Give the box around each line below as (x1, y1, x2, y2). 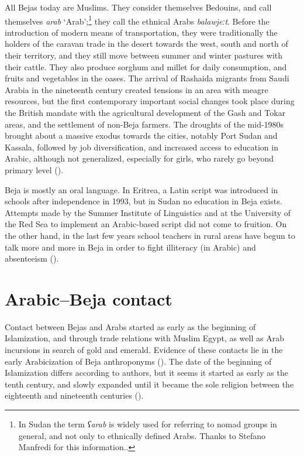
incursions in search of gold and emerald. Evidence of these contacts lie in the (5, 344, 283, 356)
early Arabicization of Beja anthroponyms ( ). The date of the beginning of (5, 355, 272, 367)
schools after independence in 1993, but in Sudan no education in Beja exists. (5, 195, 282, 207)
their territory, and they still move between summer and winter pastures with (5, 49, 283, 61)
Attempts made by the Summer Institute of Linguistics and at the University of (5, 206, 291, 218)
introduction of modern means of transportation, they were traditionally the (5, 26, 278, 38)
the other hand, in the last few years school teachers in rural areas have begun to (5, 229, 295, 241)
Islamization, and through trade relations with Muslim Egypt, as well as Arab (5, 332, 284, 344)
